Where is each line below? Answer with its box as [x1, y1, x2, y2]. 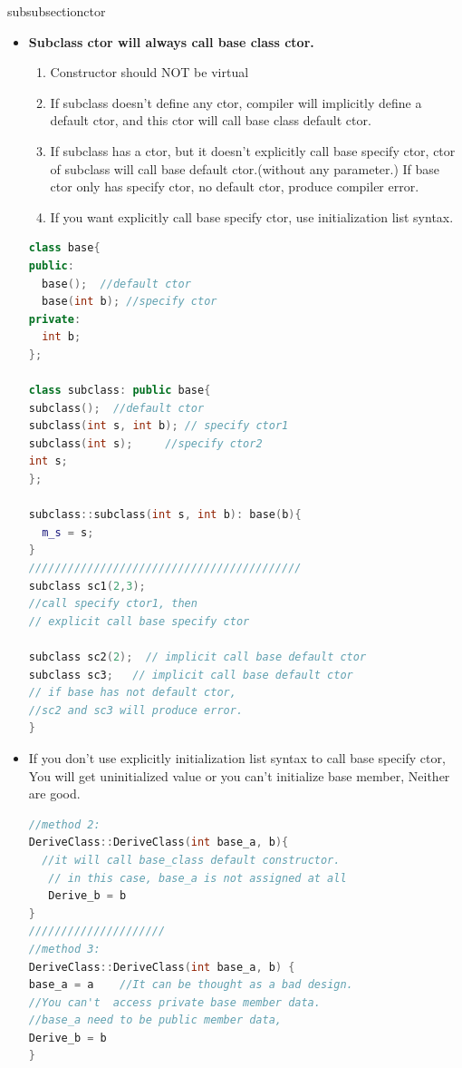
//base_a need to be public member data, [28, 1014, 282, 1027]
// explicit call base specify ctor [28, 614, 250, 628]
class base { [28, 241, 101, 255]
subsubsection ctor [7, 2, 106, 20]
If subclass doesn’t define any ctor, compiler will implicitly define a [50, 93, 422, 112]
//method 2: [28, 818, 101, 831]
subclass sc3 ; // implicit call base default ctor [28, 668, 353, 681]
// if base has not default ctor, [28, 686, 236, 700]
